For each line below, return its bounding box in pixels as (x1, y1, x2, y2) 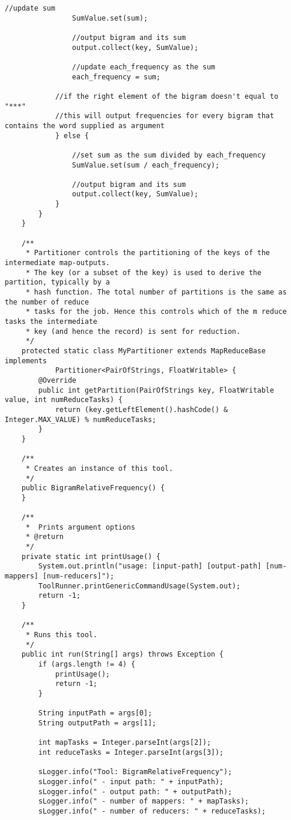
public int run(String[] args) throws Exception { (21, 650, 224, 659)
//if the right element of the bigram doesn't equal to (55, 92, 279, 101)
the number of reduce (5, 297, 89, 306)
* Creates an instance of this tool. (25, 464, 173, 473)
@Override (38, 376, 76, 384)
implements (5, 356, 47, 365)
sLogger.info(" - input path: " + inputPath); (38, 777, 224, 786)
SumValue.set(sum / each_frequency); (72, 160, 220, 169)
